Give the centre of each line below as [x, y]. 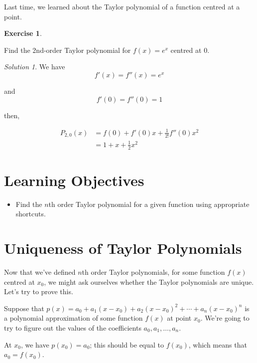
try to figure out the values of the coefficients [73, 327]
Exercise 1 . [23, 33]
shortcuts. [31, 214]
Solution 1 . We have [35, 67]
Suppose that [24, 308]
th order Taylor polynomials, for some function [153, 272]
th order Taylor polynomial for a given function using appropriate [149, 204]
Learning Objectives [74, 180]
